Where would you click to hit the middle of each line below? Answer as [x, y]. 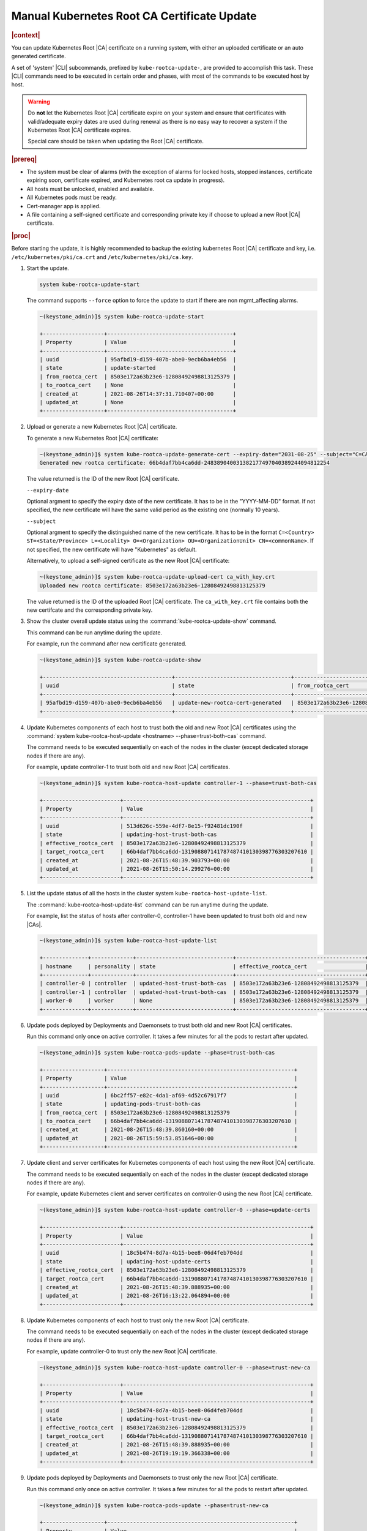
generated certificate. [39, 56]
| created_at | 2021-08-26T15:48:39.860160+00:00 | [169, 1130]
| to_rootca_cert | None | [138, 385]
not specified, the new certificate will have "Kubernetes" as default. [112, 549]
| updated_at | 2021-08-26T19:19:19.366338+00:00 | [177, 1453]
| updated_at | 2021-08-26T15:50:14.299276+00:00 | [177, 869]
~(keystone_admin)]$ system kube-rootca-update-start [122, 317]
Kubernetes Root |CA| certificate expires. [80, 130]
